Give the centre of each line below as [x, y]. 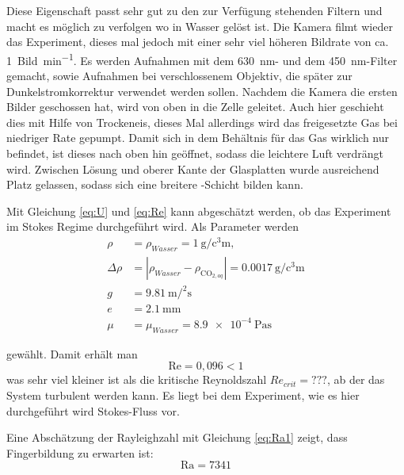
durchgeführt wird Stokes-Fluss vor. [93, 410]
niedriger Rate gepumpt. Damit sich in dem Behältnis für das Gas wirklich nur [198, 138]
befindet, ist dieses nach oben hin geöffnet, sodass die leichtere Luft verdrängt [195, 153]
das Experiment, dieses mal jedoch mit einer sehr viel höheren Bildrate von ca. [198, 42]
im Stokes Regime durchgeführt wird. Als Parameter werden [153, 226]
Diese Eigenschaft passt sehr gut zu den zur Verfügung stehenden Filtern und [194, 10]
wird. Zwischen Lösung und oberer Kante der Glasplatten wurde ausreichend [193, 169]
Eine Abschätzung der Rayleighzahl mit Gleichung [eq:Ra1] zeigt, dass [177, 437]
